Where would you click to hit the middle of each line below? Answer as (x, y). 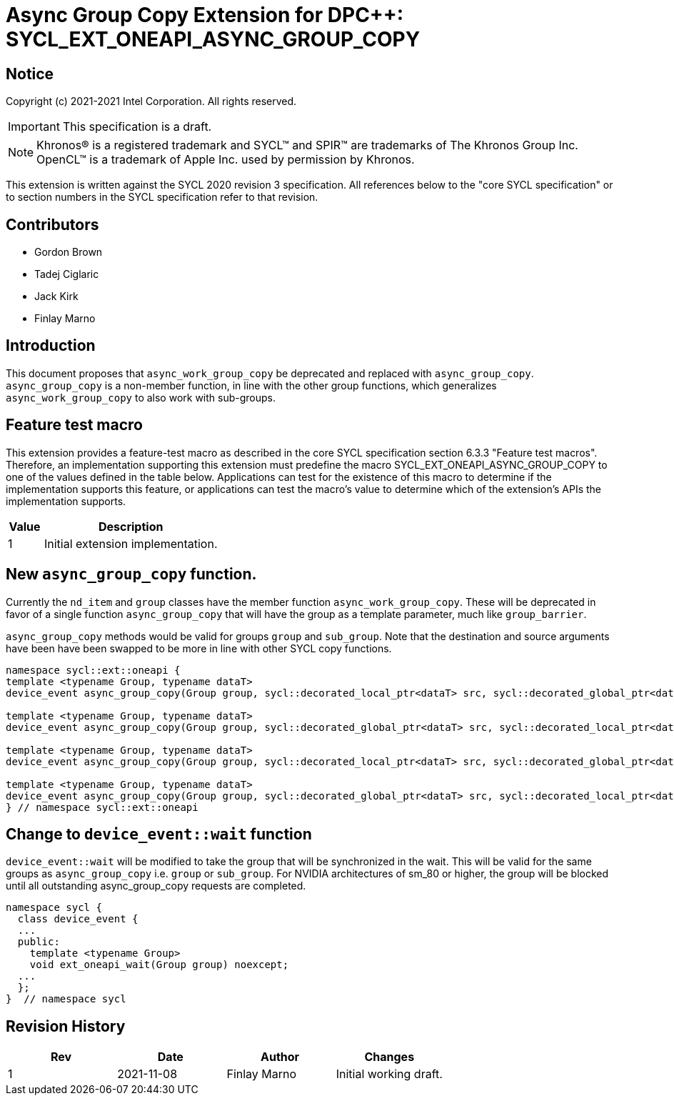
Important (34, 127)
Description (131, 526)
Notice (30, 74)
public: (39, 942)
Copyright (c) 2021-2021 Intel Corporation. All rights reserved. (151, 101)
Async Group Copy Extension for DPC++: (205, 15)
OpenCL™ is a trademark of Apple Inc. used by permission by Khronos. (226, 160)
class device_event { (78, 919)
